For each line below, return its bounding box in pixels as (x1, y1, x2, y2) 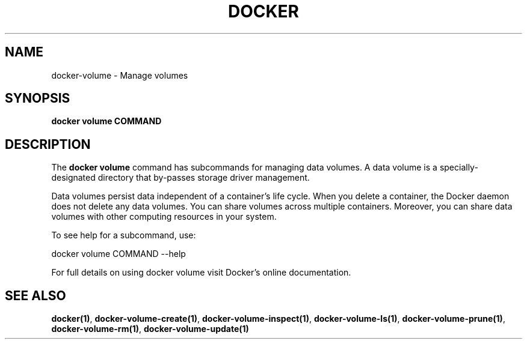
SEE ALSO (5, 288, 66, 303)
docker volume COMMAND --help (51, 249, 186, 259)
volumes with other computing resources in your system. (51, 211, 277, 222)
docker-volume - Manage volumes (51, 70, 188, 80)
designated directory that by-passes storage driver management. (51, 172, 310, 183)
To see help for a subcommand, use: (51, 230, 196, 241)
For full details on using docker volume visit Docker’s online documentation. (51, 267, 351, 278)
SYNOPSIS (5, 91, 70, 106)
